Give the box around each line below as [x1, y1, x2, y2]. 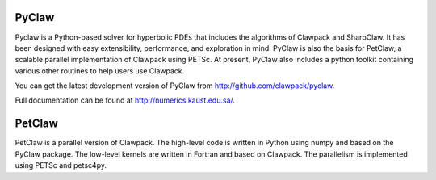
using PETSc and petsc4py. [15, 161, 107, 170]
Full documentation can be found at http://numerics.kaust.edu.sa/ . [15, 95, 236, 105]
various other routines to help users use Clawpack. [15, 65, 185, 76]
